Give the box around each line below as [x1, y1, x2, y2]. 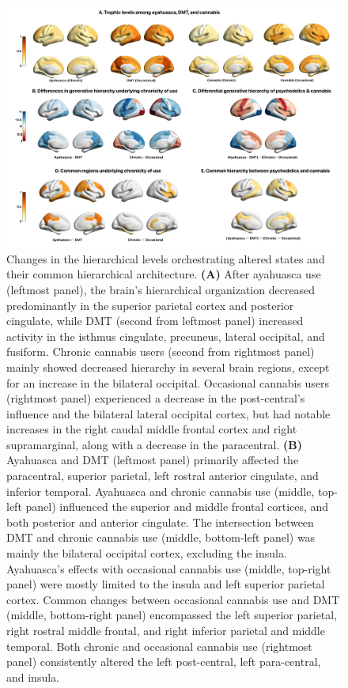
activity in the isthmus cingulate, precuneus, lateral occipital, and [6, 327, 325, 344]
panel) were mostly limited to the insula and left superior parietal [6, 576, 325, 592]
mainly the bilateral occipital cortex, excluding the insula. [6, 545, 287, 561]
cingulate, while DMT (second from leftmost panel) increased [6, 312, 304, 329]
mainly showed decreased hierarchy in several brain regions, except [6, 358, 330, 375]
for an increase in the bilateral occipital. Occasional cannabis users [6, 374, 330, 391]
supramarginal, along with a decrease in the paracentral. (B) [6, 436, 302, 452]
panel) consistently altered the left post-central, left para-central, [6, 653, 321, 670]
